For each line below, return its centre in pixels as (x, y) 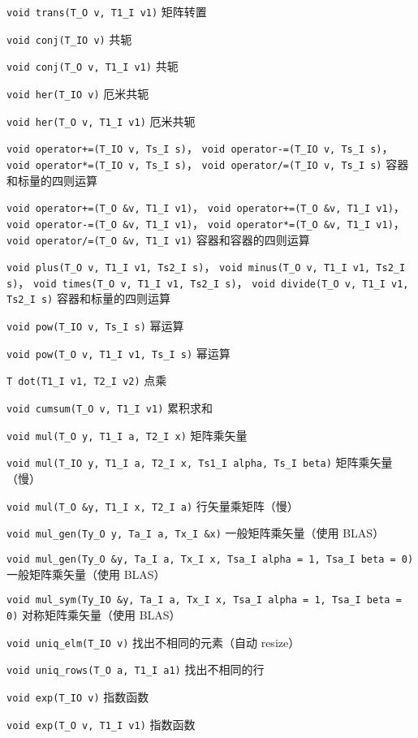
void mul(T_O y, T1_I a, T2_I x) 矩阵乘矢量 (127, 435)
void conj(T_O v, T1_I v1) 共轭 (93, 66)
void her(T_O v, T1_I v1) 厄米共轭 (101, 121)
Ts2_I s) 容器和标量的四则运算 (88, 298)
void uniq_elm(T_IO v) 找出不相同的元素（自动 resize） (153, 642)
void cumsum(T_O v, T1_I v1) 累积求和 (110, 408)
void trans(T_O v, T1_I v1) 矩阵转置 (107, 11)
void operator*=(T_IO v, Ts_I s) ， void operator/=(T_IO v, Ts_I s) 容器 (208, 164)
